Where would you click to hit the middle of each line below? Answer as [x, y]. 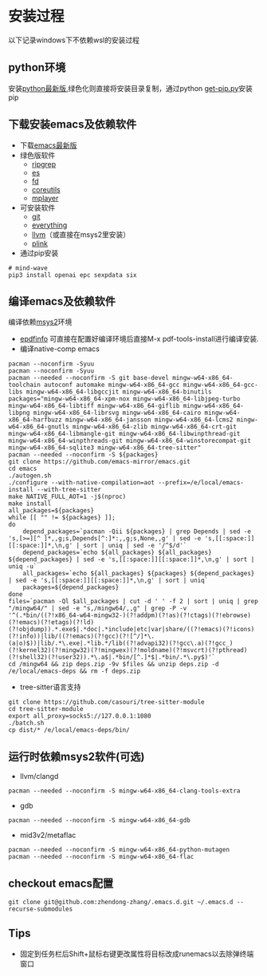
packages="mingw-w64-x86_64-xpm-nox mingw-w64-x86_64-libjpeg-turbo [124, 399]
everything [49, 225]
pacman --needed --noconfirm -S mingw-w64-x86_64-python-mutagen [119, 850]
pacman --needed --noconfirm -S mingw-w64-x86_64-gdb [100, 820]
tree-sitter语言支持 [50, 687]
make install [30, 504]
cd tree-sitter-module [46, 709]
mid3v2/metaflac [48, 836]
